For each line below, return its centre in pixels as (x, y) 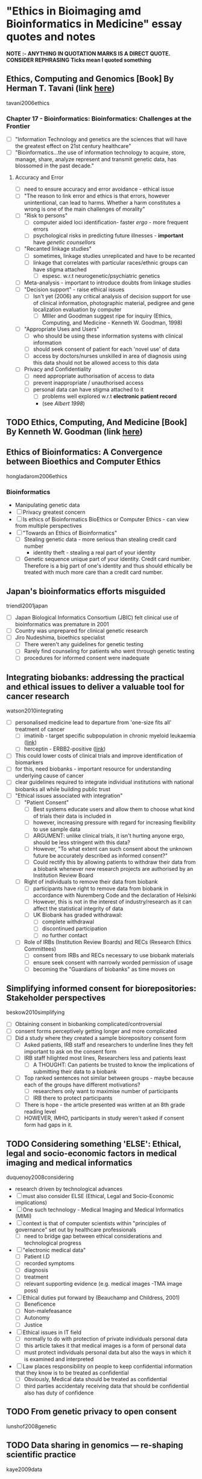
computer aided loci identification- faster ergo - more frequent (111, 222)
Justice (33, 1324)
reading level (40, 1112)
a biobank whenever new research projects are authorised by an (113, 868)
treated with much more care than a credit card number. (93, 573)
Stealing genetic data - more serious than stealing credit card (100, 539)
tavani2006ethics (28, 103)
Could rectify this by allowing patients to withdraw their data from (114, 862)
